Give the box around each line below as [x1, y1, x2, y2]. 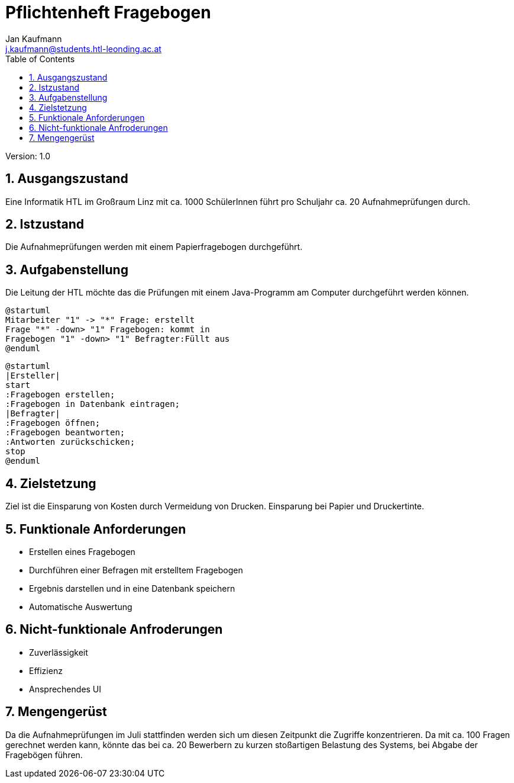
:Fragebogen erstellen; [5, 390, 115, 400]
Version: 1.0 [5, 150, 51, 161]
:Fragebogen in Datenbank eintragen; [5, 399, 180, 409]
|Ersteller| [5, 371, 60, 381]
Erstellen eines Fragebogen [29, 546, 135, 557]
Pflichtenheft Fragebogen [5, 2, 211, 23]
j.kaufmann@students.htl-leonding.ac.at [5, 43, 161, 54]
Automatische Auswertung [29, 601, 132, 612]
